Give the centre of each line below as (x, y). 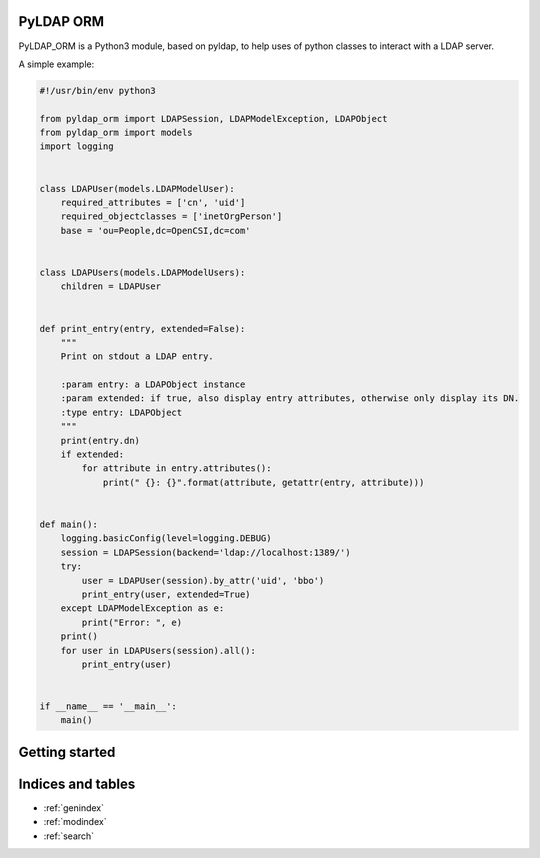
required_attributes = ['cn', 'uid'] (153, 203)
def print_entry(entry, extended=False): (142, 328)
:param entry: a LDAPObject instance (153, 384)
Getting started (67, 751)
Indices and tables (77, 783)
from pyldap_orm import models (116, 133)
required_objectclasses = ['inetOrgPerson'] (171, 216)
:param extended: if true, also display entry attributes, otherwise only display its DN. (290, 398)
